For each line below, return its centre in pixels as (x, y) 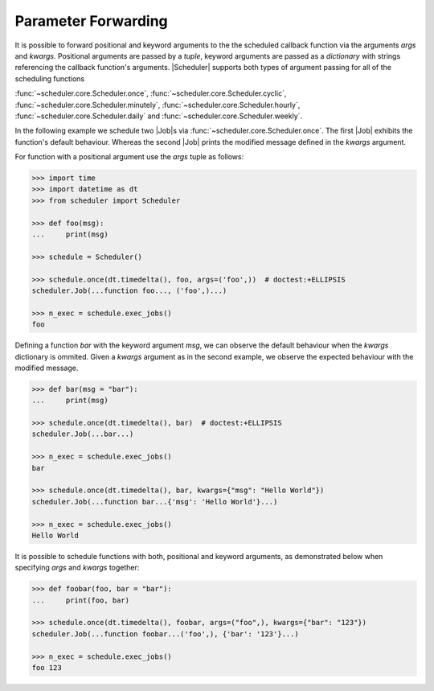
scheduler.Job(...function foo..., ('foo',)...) (129, 290)
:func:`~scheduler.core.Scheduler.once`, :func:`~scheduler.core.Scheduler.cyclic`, (151, 93)
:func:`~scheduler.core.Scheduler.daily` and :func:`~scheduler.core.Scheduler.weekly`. (159, 116)
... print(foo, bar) (81, 600)
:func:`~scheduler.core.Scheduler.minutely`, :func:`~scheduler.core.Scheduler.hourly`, (158, 105)
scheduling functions (50, 78)
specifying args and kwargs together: (77, 568)
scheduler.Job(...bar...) (83, 434)
